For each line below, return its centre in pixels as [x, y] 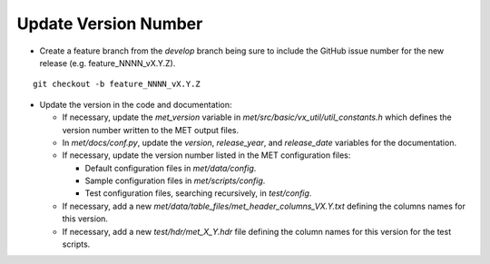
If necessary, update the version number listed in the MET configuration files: [206, 155]
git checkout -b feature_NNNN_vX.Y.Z [117, 84]
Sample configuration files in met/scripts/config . [175, 181]
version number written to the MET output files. [151, 130]
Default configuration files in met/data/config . [171, 168]
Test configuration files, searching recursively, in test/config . [198, 193]
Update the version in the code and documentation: [136, 104]
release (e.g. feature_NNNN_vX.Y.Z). [108, 63]
